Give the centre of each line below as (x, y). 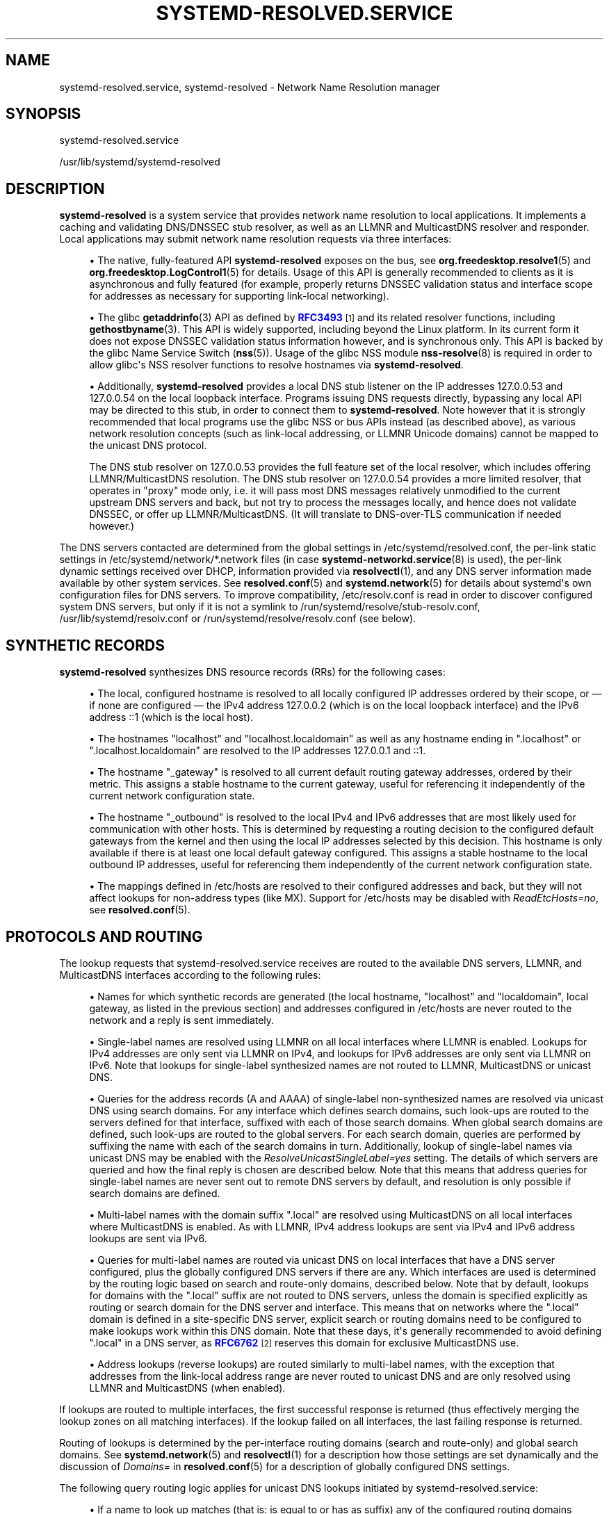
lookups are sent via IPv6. (148, 1238)
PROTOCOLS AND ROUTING (104, 936)
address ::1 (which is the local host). (171, 717)
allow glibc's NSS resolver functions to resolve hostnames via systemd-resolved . (276, 365)
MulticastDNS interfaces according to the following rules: (190, 975)
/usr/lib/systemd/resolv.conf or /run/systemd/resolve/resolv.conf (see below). (238, 619)
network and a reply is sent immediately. (182, 1020)
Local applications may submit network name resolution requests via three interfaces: (255, 239)
